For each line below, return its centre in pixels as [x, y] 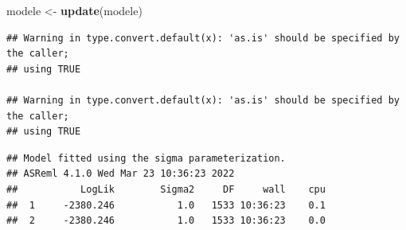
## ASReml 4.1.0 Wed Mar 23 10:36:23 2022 [121, 174]
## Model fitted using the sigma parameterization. [146, 158]
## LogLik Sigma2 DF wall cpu [166, 189]
